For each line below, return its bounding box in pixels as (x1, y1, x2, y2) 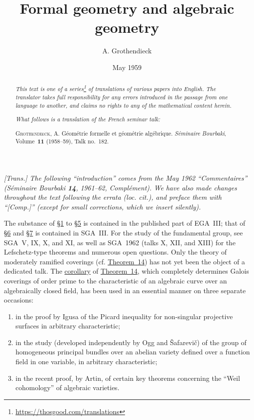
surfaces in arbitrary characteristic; (15, 321, 120, 331)
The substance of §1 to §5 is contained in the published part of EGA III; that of (4, 218, 246, 228)
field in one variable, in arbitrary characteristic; (15, 356, 157, 367)
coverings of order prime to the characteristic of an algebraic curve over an (4, 275, 227, 285)
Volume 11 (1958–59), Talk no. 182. (15, 137, 109, 146)
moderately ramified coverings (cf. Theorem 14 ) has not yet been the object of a (4, 256, 245, 266)
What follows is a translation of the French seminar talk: (15, 115, 160, 123)
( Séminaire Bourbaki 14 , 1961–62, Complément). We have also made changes (4, 182, 237, 192)
